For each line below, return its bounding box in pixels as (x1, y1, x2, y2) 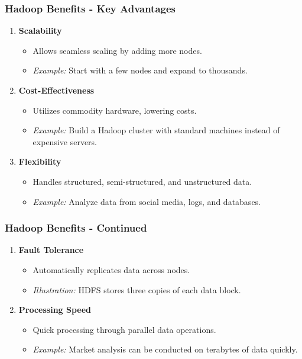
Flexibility (18, 155, 61, 168)
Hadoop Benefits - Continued (5, 220, 147, 235)
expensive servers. (33, 135, 97, 148)
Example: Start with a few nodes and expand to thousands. (33, 64, 248, 76)
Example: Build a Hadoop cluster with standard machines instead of (33, 124, 280, 136)
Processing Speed (18, 303, 92, 316)
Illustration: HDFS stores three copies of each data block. (33, 283, 241, 296)
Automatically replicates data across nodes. (33, 263, 190, 275)
